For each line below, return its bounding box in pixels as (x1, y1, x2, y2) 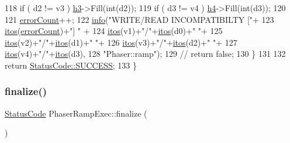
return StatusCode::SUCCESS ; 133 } (5, 59, 137, 71)
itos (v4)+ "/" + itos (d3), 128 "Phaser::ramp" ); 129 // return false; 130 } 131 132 (5, 47, 286, 60)
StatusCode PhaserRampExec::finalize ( (5, 107, 147, 119)
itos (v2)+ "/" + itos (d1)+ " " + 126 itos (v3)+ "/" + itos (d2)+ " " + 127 (5, 36, 237, 48)
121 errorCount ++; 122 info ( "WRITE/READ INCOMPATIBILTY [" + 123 (5, 13, 274, 25)
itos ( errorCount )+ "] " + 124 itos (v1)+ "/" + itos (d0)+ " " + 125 (5, 25, 223, 37)
